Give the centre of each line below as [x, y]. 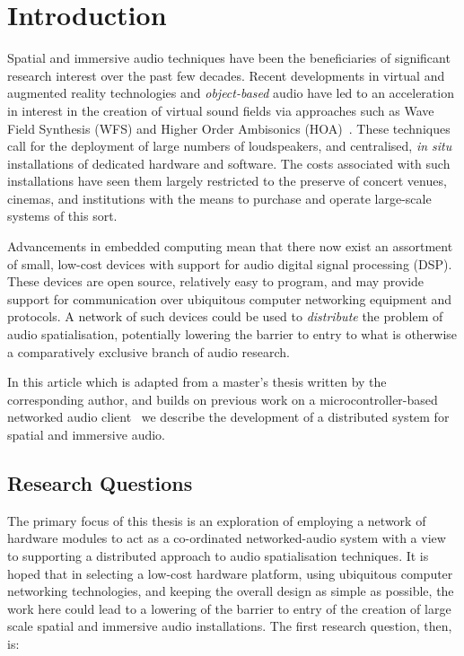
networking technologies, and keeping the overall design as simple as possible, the [231, 591]
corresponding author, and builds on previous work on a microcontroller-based [223, 399]
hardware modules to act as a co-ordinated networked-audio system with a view [227, 538]
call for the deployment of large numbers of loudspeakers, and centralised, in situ [230, 146]
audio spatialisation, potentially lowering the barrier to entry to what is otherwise [232, 334]
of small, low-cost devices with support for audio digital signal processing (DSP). [230, 263]
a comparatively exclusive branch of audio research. [149, 351]
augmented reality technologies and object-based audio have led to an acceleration [231, 93]
